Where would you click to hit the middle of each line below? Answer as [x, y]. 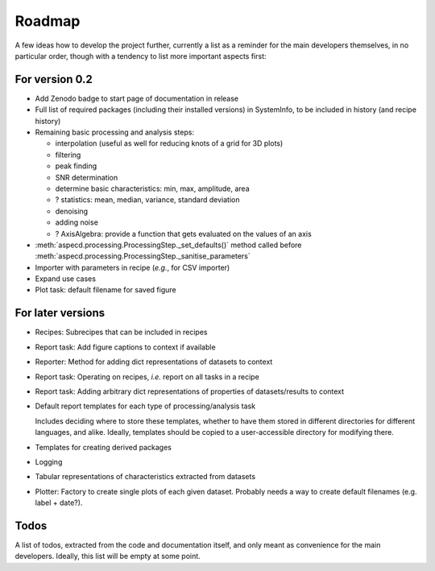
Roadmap [48, 21]
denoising [72, 211]
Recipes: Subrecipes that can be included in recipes [121, 332]
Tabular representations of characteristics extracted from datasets [145, 477]
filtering [68, 155]
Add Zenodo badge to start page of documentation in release [137, 98]
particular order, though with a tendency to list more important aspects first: [141, 56]
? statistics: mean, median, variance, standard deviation [147, 200]
